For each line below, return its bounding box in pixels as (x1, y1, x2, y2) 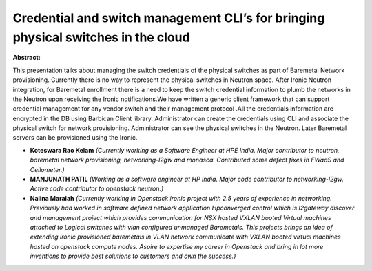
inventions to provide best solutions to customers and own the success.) (30, 252, 236, 261)
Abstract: (12, 54, 41, 62)
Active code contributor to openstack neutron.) (30, 184, 164, 193)
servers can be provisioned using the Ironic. (12, 133, 138, 142)
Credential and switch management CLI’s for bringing (12, 10, 325, 25)
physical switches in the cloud (12, 30, 190, 45)
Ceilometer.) (30, 165, 65, 173)
